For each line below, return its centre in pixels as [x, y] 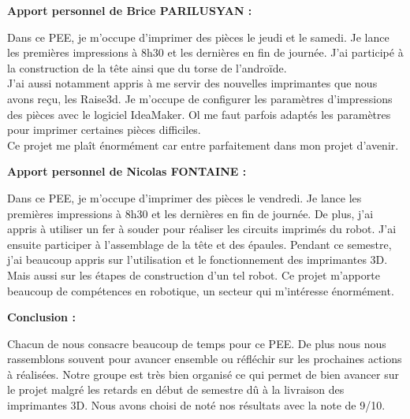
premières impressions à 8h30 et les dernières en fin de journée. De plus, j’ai [190, 213]
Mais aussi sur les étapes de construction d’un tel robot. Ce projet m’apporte [194, 274]
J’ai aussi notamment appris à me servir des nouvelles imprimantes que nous [192, 83]
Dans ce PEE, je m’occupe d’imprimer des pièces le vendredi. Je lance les [184, 197]
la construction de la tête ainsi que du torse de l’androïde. [147, 67]
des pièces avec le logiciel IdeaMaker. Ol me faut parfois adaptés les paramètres [199, 114]
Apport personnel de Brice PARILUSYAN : [130, 10]
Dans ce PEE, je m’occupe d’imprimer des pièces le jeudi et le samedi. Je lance [198, 37]
